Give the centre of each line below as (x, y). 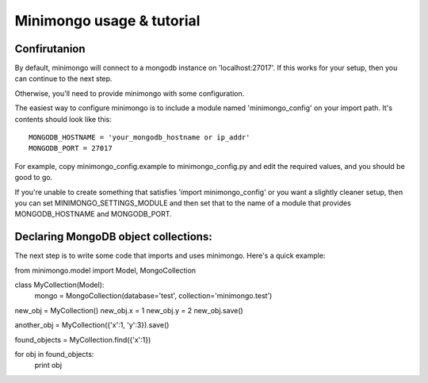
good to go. (34, 178)
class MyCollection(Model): (59, 285)
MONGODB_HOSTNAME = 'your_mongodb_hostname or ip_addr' (139, 138)
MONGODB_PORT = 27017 (71, 148)
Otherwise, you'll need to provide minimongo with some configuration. (130, 93)
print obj (48, 366)
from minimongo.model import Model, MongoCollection (105, 270)
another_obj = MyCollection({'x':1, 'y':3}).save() (92, 325)
